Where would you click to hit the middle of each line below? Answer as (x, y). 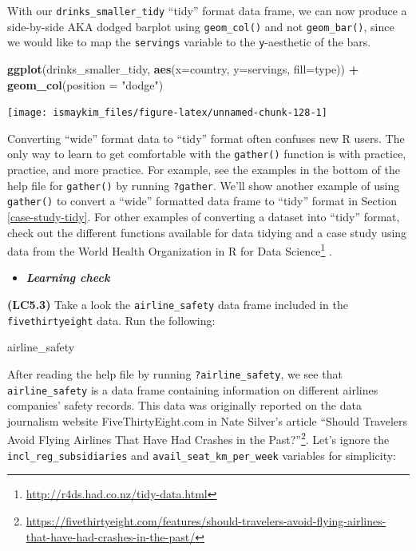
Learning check (68, 277)
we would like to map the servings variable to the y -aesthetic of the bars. (189, 42)
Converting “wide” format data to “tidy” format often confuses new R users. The (206, 138)
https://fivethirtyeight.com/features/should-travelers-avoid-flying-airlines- (206, 520)
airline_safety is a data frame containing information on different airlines (193, 389)
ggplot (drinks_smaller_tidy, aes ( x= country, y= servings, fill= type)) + (183, 68)
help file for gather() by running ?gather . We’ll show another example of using (204, 185)
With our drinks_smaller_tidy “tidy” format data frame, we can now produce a (207, 10)
